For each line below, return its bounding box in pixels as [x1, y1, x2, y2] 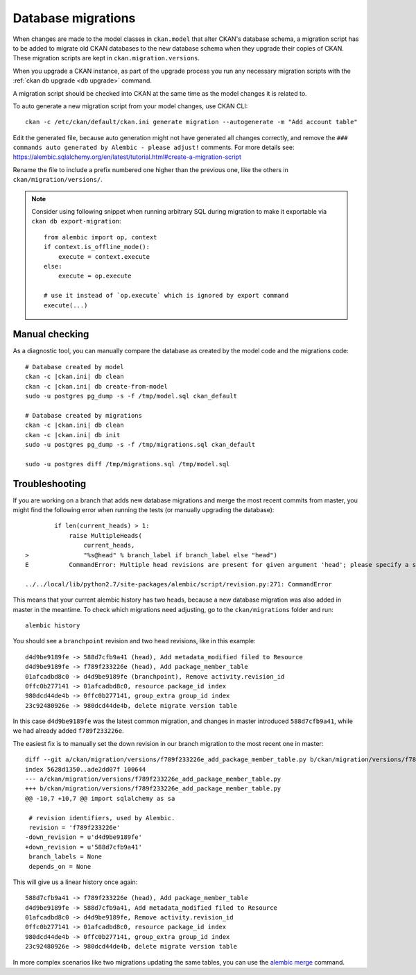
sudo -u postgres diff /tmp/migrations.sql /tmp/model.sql [25, 460, 230, 468]
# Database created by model [25, 363, 124, 371]
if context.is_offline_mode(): [44, 243, 150, 251]
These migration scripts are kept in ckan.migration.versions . [12, 54, 200, 62]
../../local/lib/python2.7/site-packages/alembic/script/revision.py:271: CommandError [25, 580, 333, 588]
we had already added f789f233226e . [12, 727, 124, 735]
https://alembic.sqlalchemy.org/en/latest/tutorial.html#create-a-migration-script [12, 153, 242, 161]
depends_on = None [28, 863, 92, 870]
